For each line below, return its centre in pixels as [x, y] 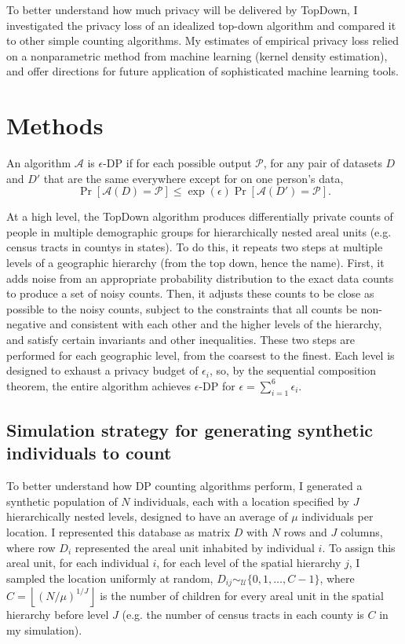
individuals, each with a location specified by [241, 501]
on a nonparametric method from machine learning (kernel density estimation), [197, 55]
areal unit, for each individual [78, 563]
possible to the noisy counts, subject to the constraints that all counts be [182, 308]
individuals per [337, 516]
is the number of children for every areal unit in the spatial [242, 595]
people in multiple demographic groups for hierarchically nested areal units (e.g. [199, 231]
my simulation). [44, 629]
